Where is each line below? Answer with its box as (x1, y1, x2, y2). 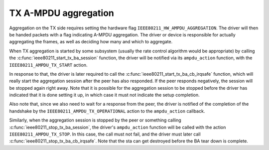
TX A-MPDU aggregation (9, 7, 115, 18)
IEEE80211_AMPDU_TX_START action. (9, 62, 88, 68)
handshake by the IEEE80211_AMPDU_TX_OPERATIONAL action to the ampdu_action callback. (9, 108, 205, 114)
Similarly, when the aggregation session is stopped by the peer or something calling (9, 117, 181, 123)
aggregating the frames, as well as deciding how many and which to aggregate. (9, 39, 173, 45)
